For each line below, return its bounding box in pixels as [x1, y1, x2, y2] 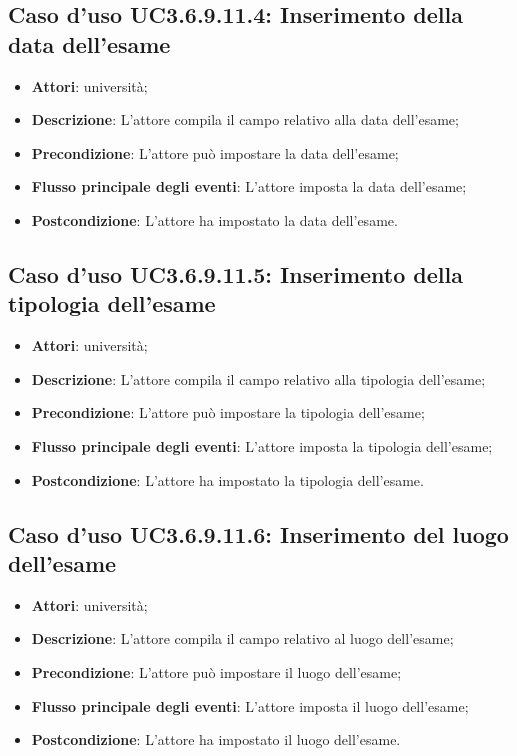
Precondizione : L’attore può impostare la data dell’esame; [31, 142, 399, 163]
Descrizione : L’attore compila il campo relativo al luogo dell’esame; [31, 628, 454, 649]
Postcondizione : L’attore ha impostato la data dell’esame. [31, 209, 398, 230]
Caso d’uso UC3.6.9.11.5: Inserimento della [8, 258, 463, 289]
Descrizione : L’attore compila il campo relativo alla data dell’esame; [31, 109, 459, 130]
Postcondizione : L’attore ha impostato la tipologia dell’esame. [31, 469, 424, 490]
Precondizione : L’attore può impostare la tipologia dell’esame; [31, 402, 425, 423]
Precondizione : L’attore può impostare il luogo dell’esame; [31, 661, 402, 682]
